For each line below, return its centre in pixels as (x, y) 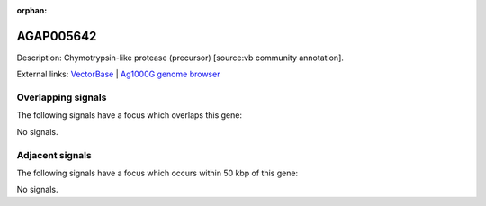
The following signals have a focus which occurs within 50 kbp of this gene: (157, 173)
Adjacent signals (54, 155)
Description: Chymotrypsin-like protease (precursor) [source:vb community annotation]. (180, 58)
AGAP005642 (57, 36)
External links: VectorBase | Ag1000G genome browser (118, 74)
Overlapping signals (62, 97)
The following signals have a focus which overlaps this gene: (130, 115)
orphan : (32, 10)
